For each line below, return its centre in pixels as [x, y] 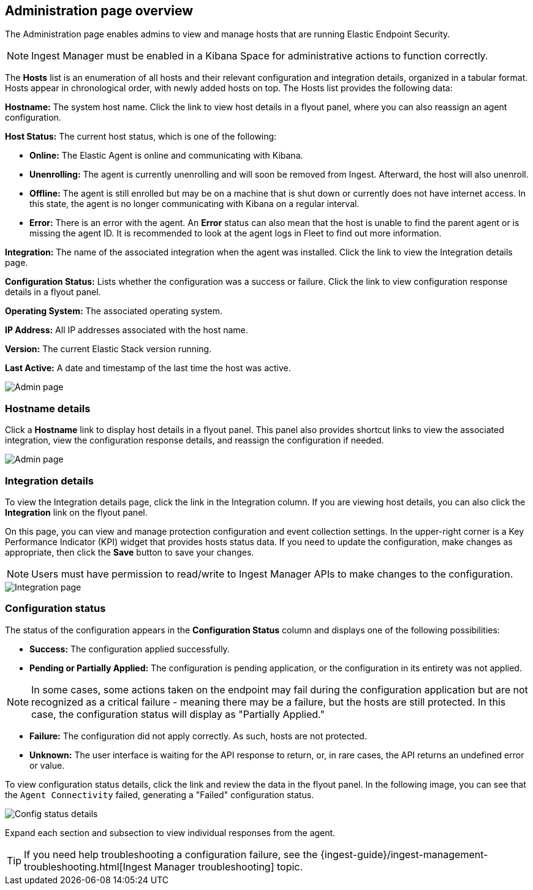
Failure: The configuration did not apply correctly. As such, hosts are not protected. [198, 736]
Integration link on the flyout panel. [76, 512]
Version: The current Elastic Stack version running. [108, 349]
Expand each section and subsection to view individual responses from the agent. [170, 832]
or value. [47, 765]
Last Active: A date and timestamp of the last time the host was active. [148, 368]
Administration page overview [99, 11]
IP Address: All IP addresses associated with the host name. [127, 330]
